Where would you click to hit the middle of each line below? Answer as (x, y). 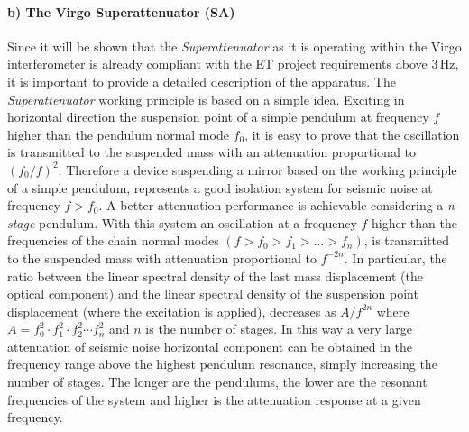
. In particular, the (395, 257)
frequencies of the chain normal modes (113, 240)
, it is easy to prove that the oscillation (352, 134)
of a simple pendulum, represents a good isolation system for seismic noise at (220, 187)
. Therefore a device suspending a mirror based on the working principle (257, 169)
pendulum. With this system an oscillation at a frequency (198, 222)
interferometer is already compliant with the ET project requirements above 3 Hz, (233, 64)
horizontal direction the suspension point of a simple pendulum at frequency (218, 117)
